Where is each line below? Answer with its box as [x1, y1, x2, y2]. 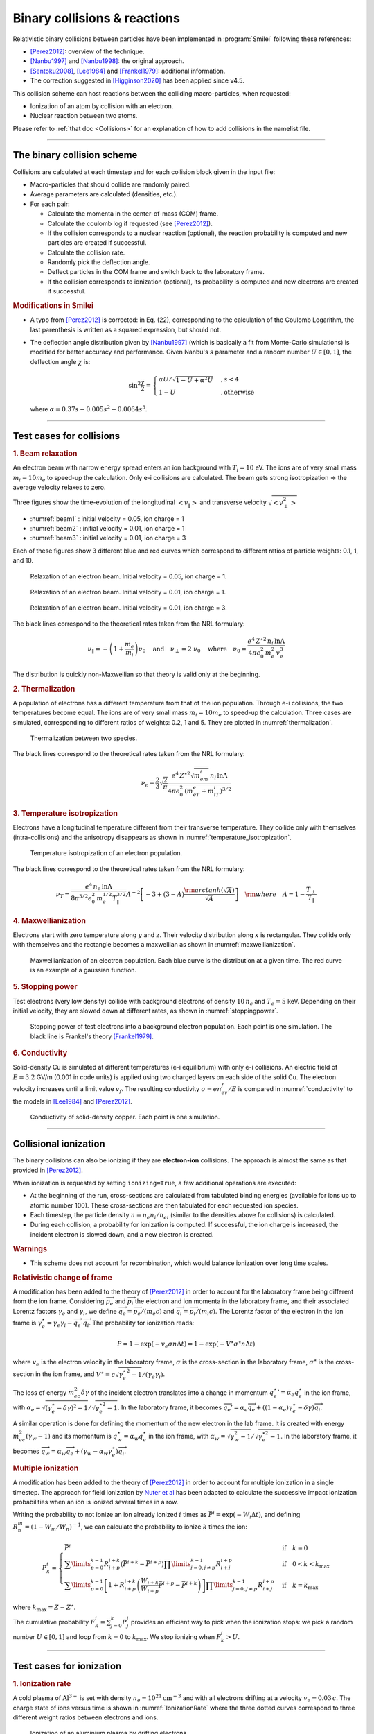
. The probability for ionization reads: [89, 1319, 195, 1327]
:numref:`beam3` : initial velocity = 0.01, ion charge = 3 [30, 534, 186, 542]
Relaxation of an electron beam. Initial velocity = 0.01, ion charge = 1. [30, 587, 226, 596]
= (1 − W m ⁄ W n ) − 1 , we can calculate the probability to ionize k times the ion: [24, 1521, 247, 1532]
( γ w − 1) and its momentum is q [25, 1432, 118, 1442]
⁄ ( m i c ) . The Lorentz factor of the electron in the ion [196, 1307, 344, 1317]
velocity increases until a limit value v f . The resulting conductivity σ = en [12, 1085, 222, 1095]
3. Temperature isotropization [12, 809, 118, 818]
